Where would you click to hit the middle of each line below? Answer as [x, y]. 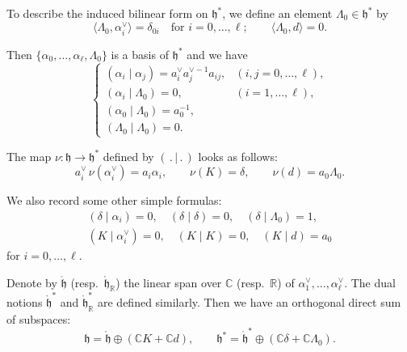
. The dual [370, 282]
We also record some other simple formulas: [114, 200]
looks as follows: [238, 156]
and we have [217, 54]
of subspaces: [39, 318]
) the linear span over [169, 282]
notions [25, 302]
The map [29, 156]
